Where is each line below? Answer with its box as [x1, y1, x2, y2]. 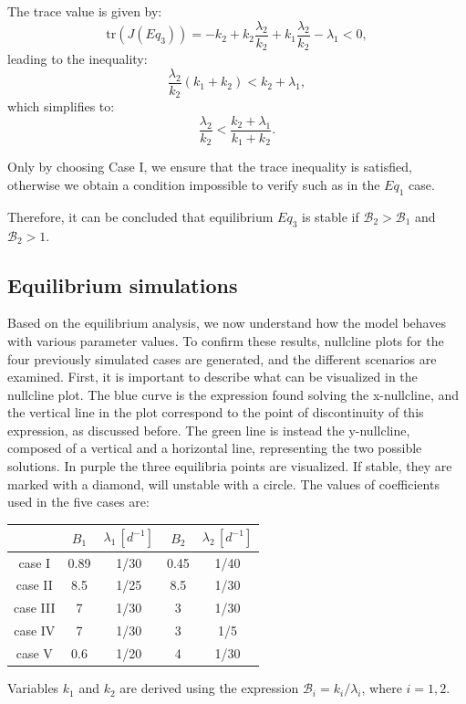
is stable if [302, 206, 359, 226]
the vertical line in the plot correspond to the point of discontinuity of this [7, 403, 424, 422]
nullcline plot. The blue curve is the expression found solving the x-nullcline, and [7, 384, 460, 404]
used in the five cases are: [7, 492, 150, 511]
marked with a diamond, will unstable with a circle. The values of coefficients [7, 474, 440, 493]
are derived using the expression [119, 678, 299, 698]
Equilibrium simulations [7, 270, 238, 299]
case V [16, 643, 53, 662]
